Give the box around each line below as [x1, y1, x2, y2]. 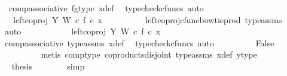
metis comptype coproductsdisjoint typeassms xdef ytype [41, 48, 257, 61]
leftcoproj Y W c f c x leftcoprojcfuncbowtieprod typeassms [13, 13, 282, 26]
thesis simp [11, 59, 85, 72]
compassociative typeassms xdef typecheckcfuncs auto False [4, 36, 274, 49]
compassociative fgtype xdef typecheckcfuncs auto [8, 2, 204, 14]
